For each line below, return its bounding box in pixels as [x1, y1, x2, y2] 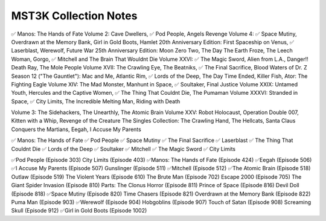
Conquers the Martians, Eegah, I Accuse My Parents [11, 126, 141, 133]
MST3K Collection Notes [11, 9, 138, 22]
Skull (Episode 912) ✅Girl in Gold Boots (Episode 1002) [11, 207, 147, 214]
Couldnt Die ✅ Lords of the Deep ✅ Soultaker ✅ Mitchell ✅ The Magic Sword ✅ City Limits [11, 145, 235, 152]
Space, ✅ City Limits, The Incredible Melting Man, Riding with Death [11, 97, 181, 105]
